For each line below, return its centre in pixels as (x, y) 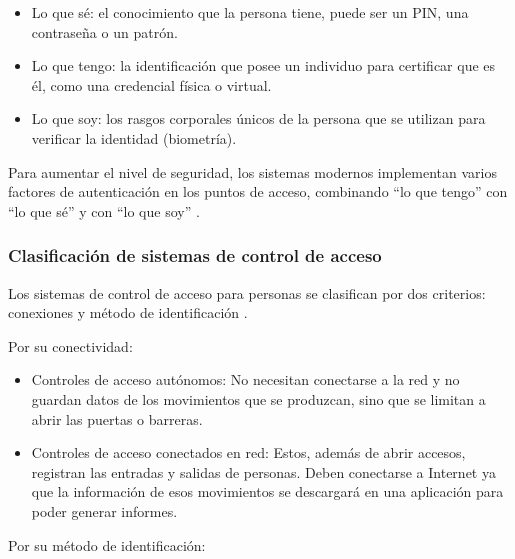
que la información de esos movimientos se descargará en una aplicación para (267, 491)
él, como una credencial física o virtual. (151, 84)
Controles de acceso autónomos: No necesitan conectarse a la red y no (245, 379)
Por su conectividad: (70, 345)
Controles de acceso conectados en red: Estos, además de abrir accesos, (248, 452)
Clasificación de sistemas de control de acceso (195, 255)
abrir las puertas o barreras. (117, 418)
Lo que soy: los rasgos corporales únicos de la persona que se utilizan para (258, 118)
